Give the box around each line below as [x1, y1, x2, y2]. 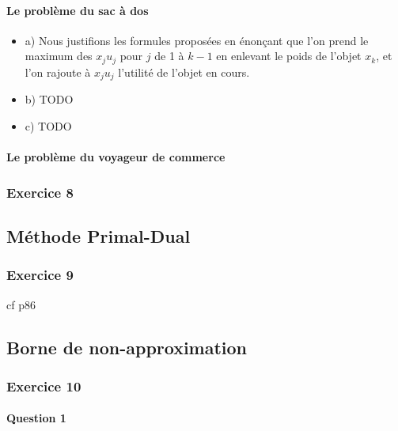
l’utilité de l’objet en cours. [118, 63, 250, 80]
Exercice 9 [6, 265, 74, 285]
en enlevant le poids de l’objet [216, 47, 362, 64]
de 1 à [154, 47, 184, 64]
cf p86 [6, 296, 36, 312]
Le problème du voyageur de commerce [6, 149, 226, 165]
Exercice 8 [6, 182, 74, 202]
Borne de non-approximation [6, 335, 248, 359]
